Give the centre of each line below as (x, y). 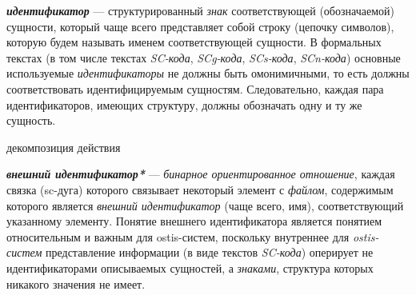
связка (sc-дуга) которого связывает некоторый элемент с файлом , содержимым (200, 189)
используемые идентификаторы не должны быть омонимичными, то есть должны (208, 73)
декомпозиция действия (64, 147)
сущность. (31, 120)
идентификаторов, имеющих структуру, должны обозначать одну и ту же (184, 104)
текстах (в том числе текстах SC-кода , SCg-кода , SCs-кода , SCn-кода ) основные (204, 57)
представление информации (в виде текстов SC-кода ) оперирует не (210, 252)
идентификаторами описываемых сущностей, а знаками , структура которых (190, 267)
